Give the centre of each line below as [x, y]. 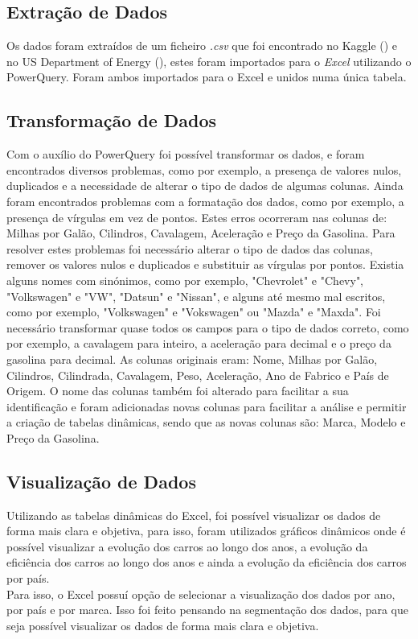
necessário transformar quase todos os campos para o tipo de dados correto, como [208, 327]
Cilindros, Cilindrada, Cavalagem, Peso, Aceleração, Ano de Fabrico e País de [198, 375]
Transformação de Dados [112, 120]
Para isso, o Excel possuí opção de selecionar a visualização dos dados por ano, [201, 594]
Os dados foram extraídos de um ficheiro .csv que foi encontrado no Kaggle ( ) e [202, 45]
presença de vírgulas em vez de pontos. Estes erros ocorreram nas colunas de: [197, 217]
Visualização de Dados [101, 481]
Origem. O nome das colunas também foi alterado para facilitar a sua [178, 391]
